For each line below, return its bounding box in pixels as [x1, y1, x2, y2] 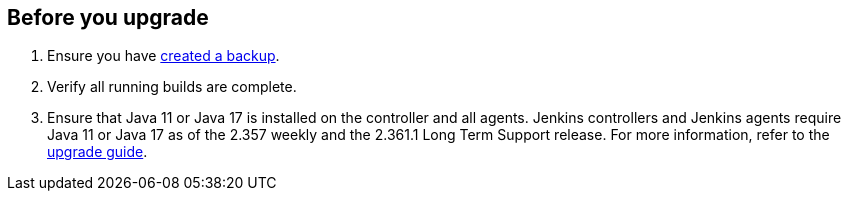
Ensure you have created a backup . [47, 47, 280, 65]
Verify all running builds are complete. [47, 78, 297, 96]
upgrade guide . [47, 143, 148, 161]
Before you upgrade [7, 5, 209, 30]
